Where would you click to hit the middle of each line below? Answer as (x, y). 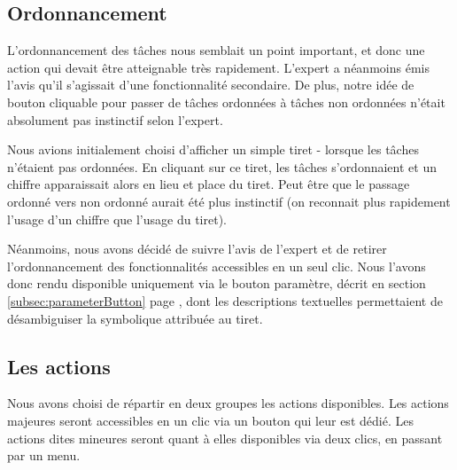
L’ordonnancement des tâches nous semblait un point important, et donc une (216, 50)
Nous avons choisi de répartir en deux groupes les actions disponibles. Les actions (228, 403)
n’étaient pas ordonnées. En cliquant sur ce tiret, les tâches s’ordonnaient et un (222, 166)
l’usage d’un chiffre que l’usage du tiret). (117, 219)
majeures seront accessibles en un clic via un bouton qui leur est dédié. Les (210, 420)
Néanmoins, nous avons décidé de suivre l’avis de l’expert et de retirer (197, 249)
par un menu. (44, 455)
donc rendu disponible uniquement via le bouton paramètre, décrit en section (217, 283)
